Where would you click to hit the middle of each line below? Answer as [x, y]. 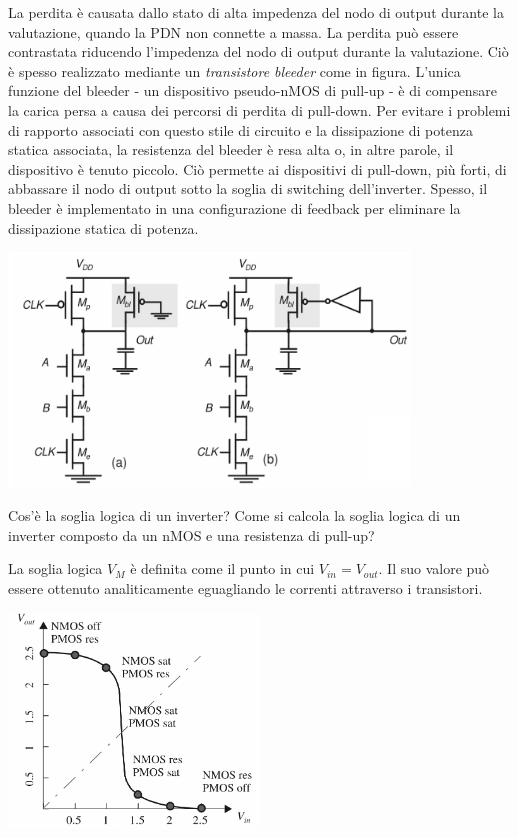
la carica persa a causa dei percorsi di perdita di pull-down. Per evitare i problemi [259, 109]
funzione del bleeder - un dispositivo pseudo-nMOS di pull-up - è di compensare [252, 90]
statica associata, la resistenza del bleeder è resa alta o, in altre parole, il [231, 149]
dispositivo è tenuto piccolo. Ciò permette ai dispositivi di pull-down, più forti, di [257, 168]
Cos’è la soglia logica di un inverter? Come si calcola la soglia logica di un [234, 515]
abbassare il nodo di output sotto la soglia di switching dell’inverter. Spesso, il [248, 188]
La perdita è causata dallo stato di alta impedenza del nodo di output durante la [256, 12]
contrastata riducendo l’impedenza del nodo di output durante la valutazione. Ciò [258, 51]
